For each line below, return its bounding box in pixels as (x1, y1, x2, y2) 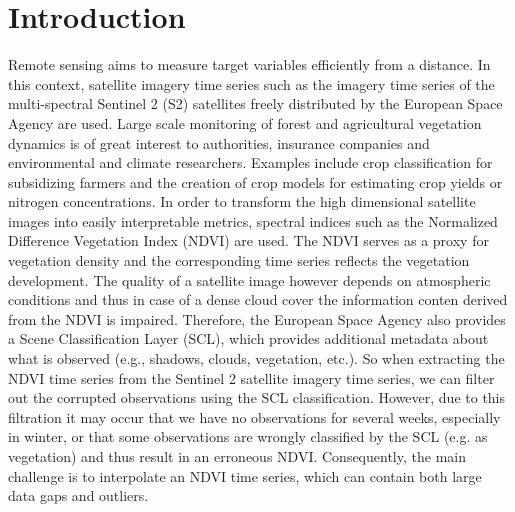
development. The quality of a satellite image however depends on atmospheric (8, 269, 491, 290)
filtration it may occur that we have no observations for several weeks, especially (8, 406, 501, 427)
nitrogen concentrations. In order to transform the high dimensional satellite (8, 191, 476, 212)
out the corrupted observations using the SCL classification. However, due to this (8, 387, 506, 408)
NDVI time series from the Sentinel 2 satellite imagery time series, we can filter (8, 367, 495, 388)
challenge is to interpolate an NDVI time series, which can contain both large (8, 465, 482, 486)
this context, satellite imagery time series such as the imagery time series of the (8, 73, 495, 94)
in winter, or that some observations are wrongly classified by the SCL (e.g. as (8, 426, 488, 447)
